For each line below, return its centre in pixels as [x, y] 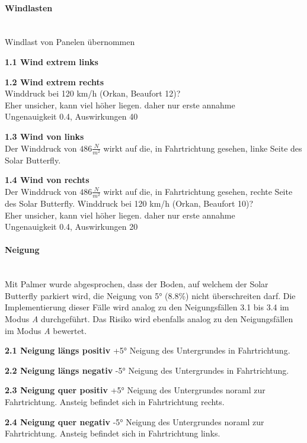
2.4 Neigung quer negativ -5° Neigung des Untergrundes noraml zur [135, 421]
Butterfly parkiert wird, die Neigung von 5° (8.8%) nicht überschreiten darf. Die [150, 295]
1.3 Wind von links [44, 136]
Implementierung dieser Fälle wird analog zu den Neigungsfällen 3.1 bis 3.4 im [147, 307]
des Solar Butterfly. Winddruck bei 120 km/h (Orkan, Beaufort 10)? [129, 203]
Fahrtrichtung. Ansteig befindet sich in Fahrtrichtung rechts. [115, 401]
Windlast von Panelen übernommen [70, 42]
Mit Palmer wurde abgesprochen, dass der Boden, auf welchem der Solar [137, 284]
